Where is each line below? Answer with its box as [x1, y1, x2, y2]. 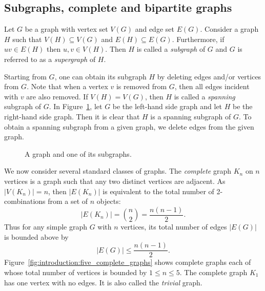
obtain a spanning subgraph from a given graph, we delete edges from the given [4, 121, 254, 132]
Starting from [4, 71, 47, 81]
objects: [96, 196, 121, 206]
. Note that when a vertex [27, 81, 108, 92]
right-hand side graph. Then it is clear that [4, 111, 140, 121]
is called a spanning [174, 91, 235, 101]
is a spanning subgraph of [150, 111, 231, 121]
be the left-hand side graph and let [112, 101, 222, 112]
